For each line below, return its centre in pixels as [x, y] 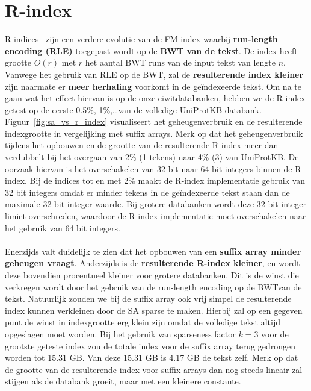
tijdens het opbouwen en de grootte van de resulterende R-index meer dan [142, 145]
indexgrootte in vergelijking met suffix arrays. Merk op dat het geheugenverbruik [154, 133]
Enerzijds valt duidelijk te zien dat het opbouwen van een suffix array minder [153, 251]
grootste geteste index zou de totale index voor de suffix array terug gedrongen [150, 346]
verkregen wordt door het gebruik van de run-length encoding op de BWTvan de [153, 286]
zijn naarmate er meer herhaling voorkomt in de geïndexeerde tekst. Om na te [153, 86]
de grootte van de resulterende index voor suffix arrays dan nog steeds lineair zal [154, 369]
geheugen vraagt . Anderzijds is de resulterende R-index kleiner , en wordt [152, 263]
